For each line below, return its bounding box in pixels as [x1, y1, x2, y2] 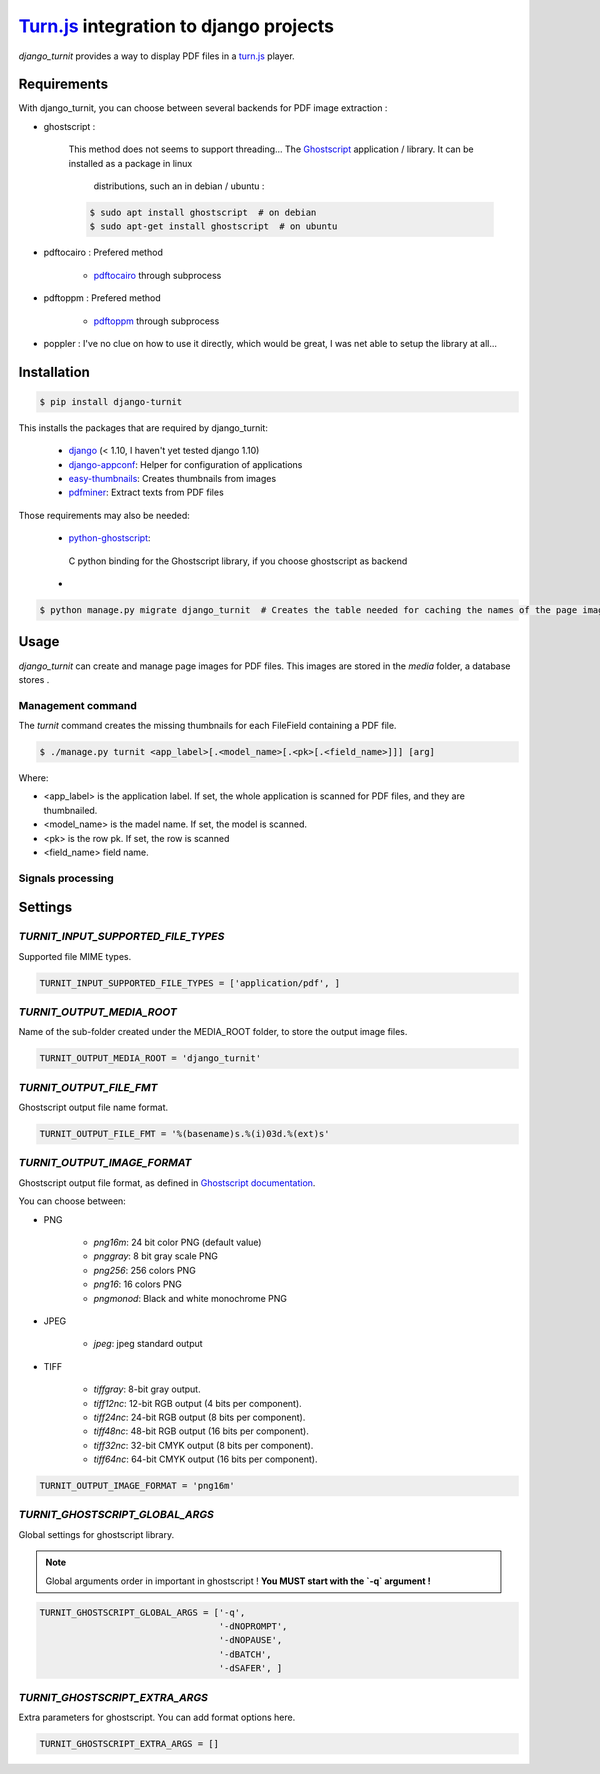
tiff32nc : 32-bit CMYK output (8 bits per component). [93, 1439, 314, 1451]
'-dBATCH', [218, 1648, 272, 1660]
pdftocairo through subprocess [93, 269, 222, 281]
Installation [18, 363, 90, 380]
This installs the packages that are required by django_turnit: [18, 421, 269, 434]
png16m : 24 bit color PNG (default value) [93, 1236, 262, 1249]
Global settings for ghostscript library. [18, 1528, 175, 1540]
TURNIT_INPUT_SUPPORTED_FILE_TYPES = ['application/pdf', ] [39, 977, 341, 989]
